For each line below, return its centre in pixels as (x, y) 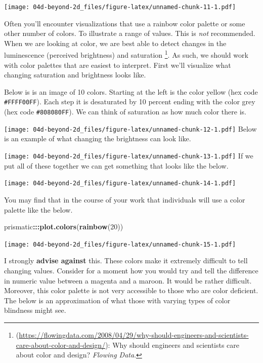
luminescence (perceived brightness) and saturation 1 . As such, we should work (126, 54)
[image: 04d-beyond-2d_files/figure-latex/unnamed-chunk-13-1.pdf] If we (129, 156)
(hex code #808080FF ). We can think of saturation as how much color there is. (125, 112)
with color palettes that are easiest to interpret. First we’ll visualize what (118, 65)
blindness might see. (35, 310)
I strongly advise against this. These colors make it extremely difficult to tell (126, 260)
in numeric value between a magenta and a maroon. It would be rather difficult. (128, 280)
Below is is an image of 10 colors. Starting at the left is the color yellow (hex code (131, 91)
